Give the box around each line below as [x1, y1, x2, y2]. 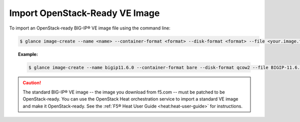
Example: [18, 51, 38, 57]
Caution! [22, 80, 41, 86]
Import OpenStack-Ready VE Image [9, 7, 160, 18]
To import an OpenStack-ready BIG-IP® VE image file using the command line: [9, 25, 170, 31]
